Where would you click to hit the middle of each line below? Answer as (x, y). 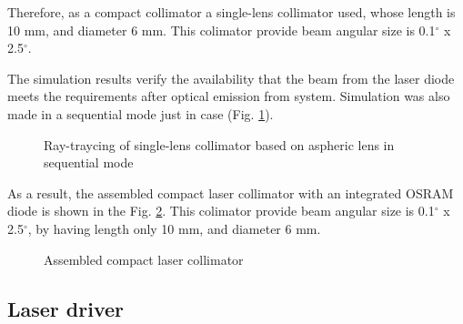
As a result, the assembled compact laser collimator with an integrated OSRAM (231, 192)
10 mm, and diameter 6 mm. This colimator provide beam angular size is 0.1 (221, 30)
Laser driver (66, 308)
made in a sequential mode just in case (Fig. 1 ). (141, 113)
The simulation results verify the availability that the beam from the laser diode (231, 78)
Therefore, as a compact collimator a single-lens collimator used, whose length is (231, 12)
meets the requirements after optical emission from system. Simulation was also (229, 96)
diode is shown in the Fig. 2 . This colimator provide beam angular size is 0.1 (221, 211)
